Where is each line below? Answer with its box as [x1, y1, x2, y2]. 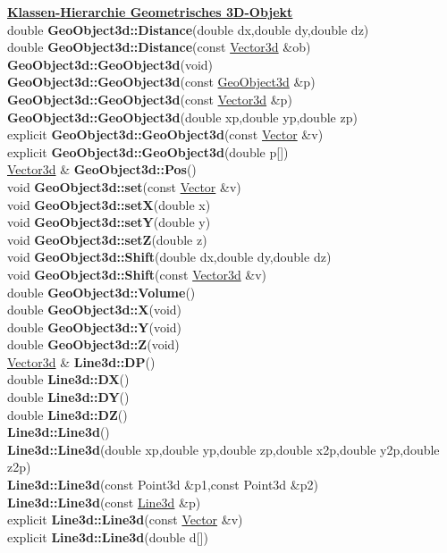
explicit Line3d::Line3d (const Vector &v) [7, 510, 243, 529]
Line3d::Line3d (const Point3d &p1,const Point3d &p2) [7, 475, 318, 494]
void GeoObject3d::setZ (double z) [7, 230, 207, 248]
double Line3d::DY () [7, 388, 130, 406]
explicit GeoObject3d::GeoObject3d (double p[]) [7, 142, 289, 161]
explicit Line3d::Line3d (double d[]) [7, 527, 208, 546]
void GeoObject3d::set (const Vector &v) [7, 177, 241, 196]
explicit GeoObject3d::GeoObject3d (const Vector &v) [7, 125, 324, 144]
